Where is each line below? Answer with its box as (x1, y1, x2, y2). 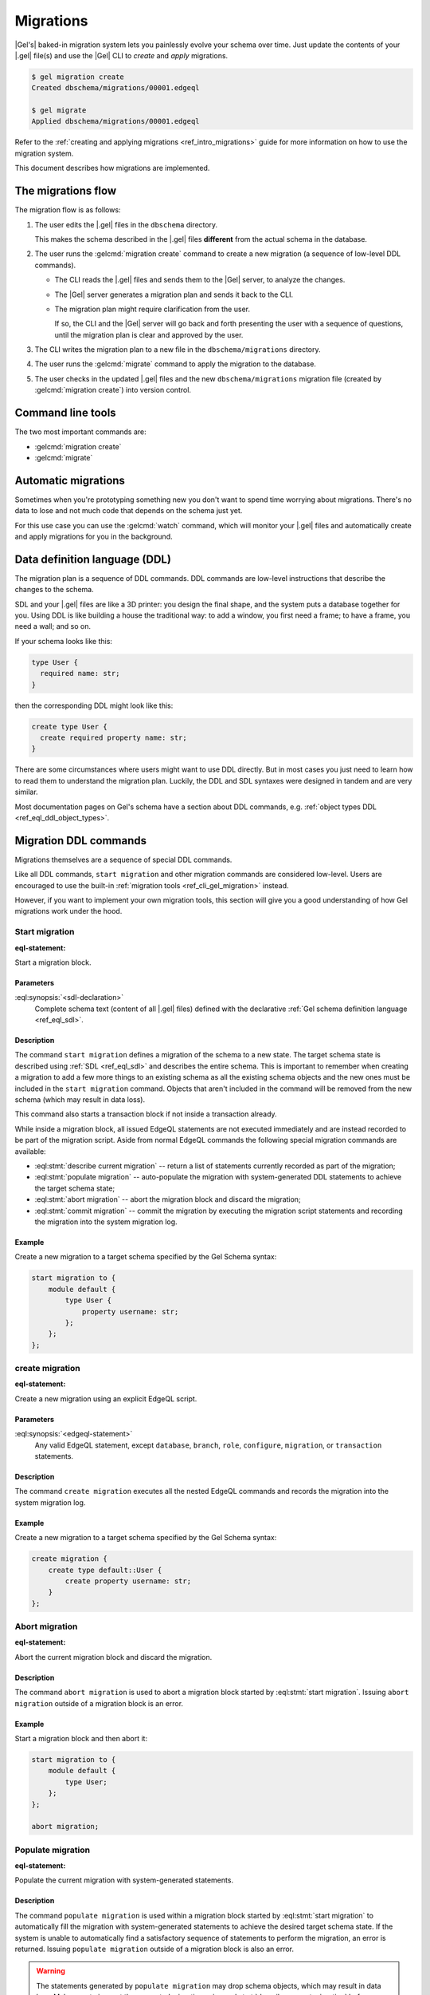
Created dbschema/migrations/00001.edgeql (31, 84, 200, 93)
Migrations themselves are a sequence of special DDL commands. (14, 855, 233, 864)
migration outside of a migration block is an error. (14, 1698, 183, 1708)
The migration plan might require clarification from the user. (54, 304, 251, 314)
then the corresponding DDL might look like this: (14, 701, 174, 710)
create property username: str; (64, 1576, 191, 1586)
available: (14, 1146, 47, 1156)
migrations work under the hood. (14, 907, 123, 916)
